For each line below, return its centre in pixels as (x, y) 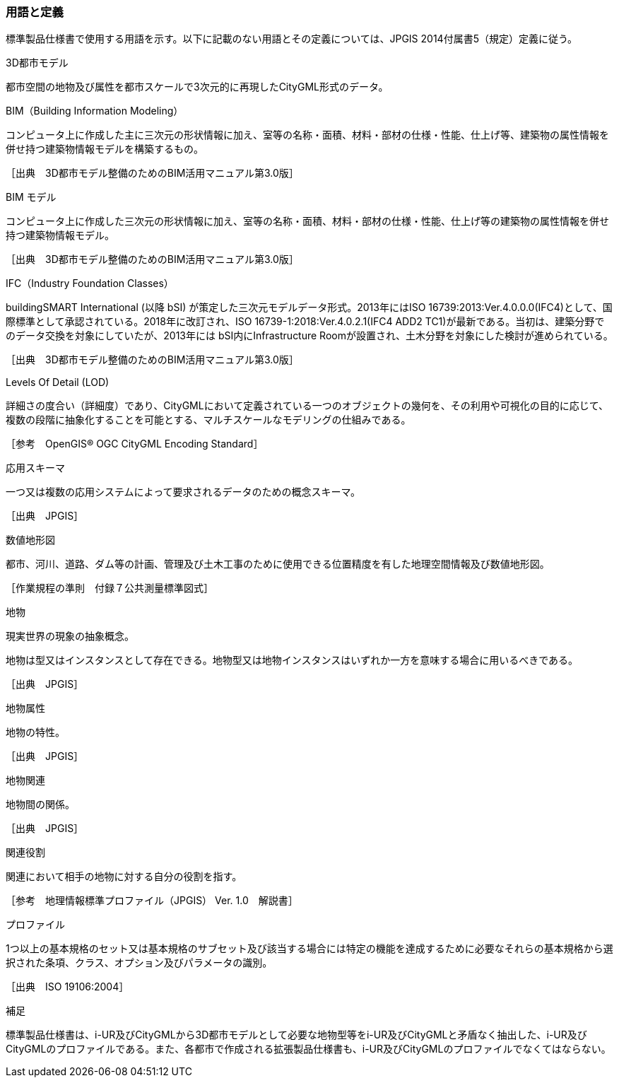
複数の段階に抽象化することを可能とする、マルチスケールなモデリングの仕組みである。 (208, 420)
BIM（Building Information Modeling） (95, 111)
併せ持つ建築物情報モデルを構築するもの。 (105, 149)
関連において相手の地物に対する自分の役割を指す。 (124, 877)
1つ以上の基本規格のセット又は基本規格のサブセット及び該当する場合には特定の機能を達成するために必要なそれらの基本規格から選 (309, 949)
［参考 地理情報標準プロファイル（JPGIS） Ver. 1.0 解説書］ (152, 901)
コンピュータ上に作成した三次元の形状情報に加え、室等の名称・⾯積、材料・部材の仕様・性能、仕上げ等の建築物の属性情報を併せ (307, 221)
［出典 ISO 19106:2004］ (67, 987)
